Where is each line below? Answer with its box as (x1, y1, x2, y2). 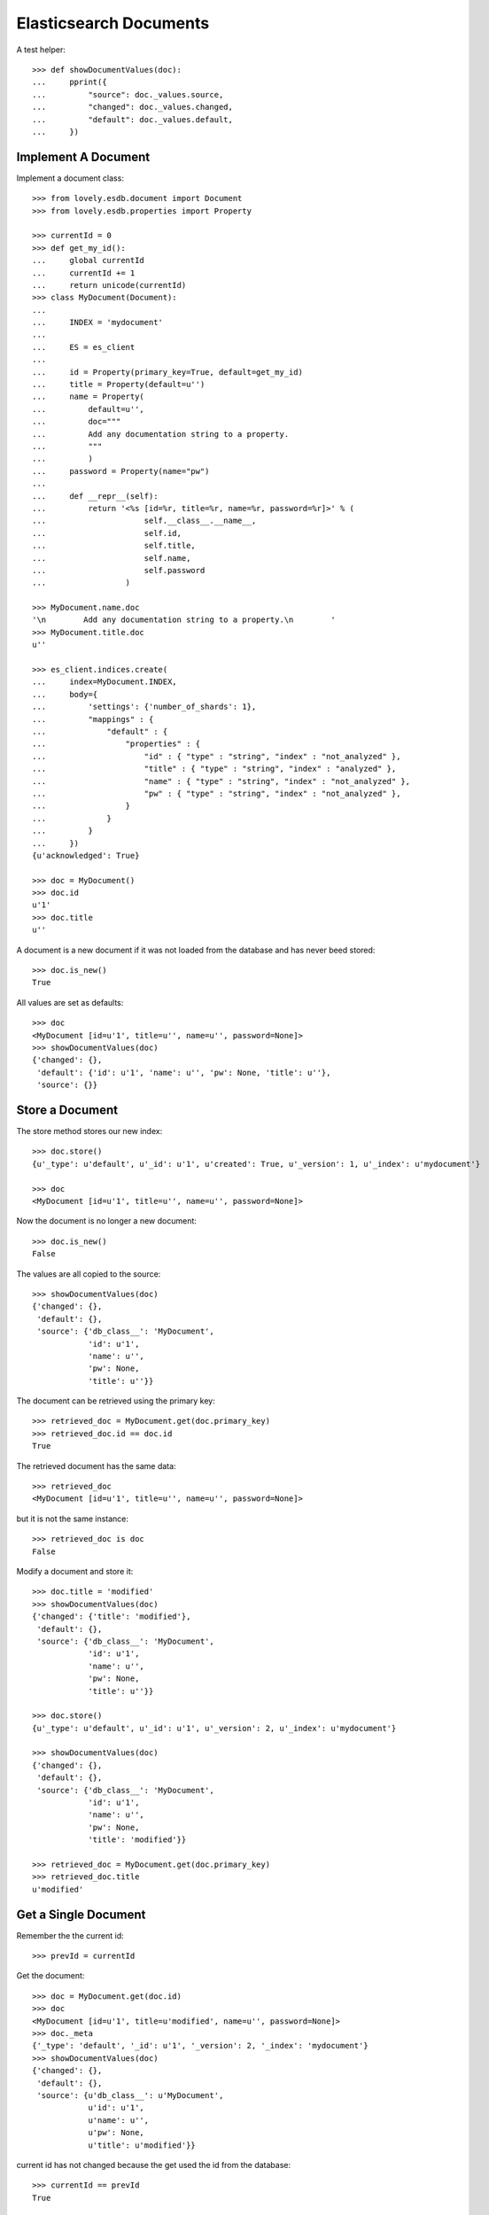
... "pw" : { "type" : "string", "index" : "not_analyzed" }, (32, 789, 401, 798)
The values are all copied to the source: (16, 1268, 161, 1279)
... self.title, (32, 540, 197, 551)
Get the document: (16, 1970, 85, 1981)
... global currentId (32, 255, 145, 266)
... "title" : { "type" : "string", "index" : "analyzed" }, (32, 764, 397, 774)
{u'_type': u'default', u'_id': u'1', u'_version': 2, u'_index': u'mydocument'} (32, 1723, 397, 1733)
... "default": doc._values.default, (32, 114, 234, 124)
